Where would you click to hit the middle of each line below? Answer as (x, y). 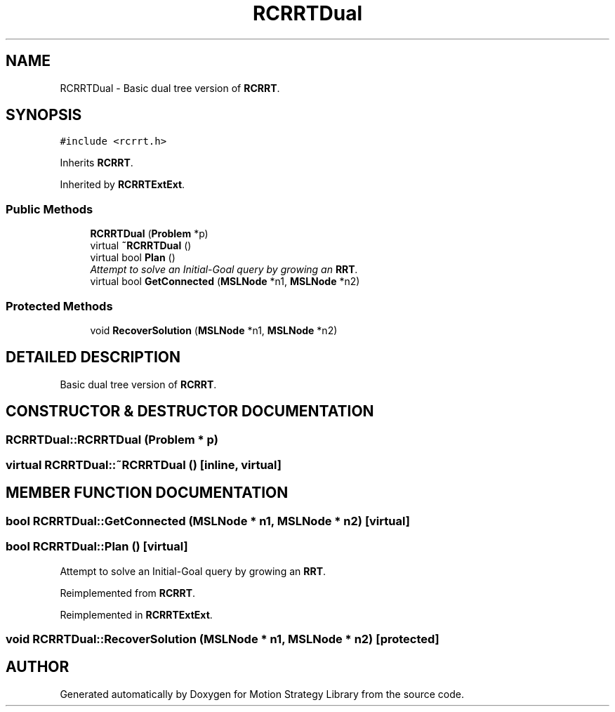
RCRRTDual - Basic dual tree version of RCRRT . (170, 88)
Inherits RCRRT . (97, 163)
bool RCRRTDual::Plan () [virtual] (97, 547)
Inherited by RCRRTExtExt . (123, 185)
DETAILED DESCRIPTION (93, 357)
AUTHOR (38, 667)
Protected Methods (59, 306)
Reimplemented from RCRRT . (128, 593)
